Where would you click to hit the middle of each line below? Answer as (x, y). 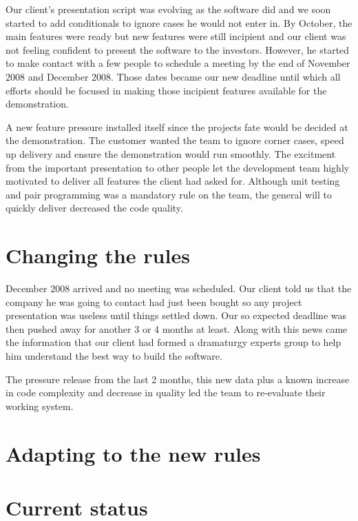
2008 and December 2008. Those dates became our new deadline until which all (173, 76)
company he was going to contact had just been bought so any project (154, 302)
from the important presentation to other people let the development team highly (178, 167)
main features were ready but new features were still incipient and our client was (176, 36)
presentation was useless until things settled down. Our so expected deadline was (176, 315)
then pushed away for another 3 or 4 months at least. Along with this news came (177, 328)
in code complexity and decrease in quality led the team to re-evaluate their (166, 392)
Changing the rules (98, 255)
